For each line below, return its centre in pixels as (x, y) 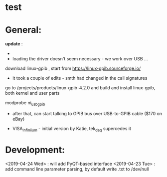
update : (14, 44)
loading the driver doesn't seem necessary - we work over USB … (80, 59)
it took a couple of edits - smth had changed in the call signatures (80, 78)
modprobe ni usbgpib (25, 103)
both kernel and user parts (32, 93)
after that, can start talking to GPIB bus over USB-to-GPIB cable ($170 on (87, 113)
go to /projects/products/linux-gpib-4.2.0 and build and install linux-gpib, (80, 88)
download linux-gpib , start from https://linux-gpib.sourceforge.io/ (73, 68)
